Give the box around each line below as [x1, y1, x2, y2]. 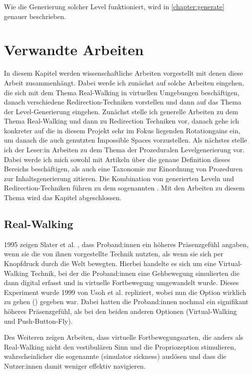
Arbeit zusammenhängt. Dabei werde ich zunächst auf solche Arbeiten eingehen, [4, 77, 244, 87]
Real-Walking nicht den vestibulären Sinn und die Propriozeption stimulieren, [4, 341, 236, 352]
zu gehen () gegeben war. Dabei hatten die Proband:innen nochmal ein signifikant [4, 296, 249, 307]
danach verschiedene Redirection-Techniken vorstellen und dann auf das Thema [4, 97, 242, 107]
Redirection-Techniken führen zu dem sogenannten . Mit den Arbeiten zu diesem [4, 183, 245, 193]
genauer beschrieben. [4, 11, 66, 21]
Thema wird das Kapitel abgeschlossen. [4, 192, 122, 203]
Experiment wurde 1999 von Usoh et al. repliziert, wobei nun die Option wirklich [4, 287, 247, 297]
